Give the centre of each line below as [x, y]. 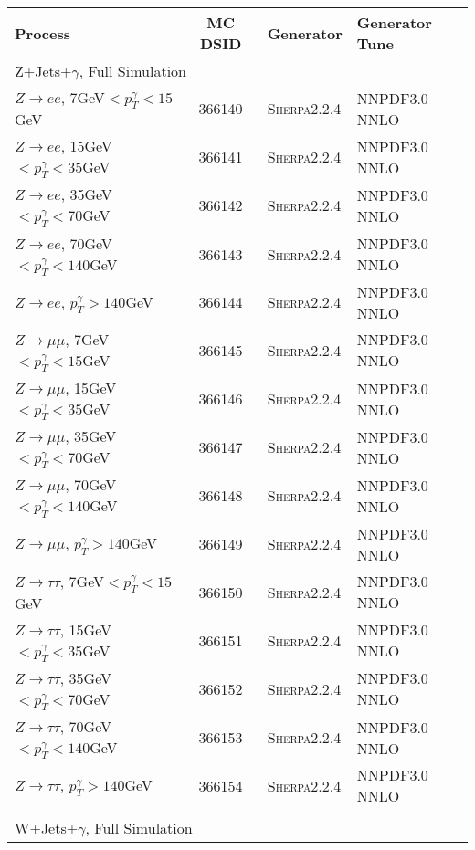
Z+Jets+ [43, 71]
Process [43, 33]
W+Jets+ [47, 828]
